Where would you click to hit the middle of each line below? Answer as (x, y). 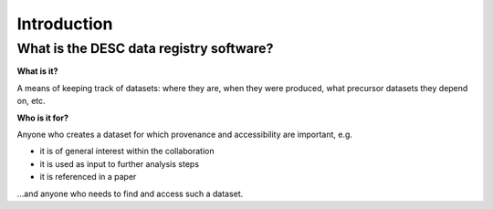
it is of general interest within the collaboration (127, 152)
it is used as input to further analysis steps (120, 163)
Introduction (65, 24)
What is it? (37, 71)
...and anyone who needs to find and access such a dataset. (130, 193)
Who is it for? (42, 118)
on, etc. (31, 101)
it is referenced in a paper (88, 177)
